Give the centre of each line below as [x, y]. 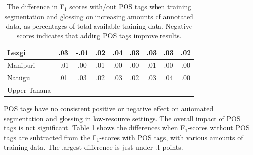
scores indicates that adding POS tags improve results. [99, 35]
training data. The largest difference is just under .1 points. [94, 147]
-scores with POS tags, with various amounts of [171, 137]
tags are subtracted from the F [50, 137]
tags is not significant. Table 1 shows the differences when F [95, 128]
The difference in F [36, 6]
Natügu [19, 77]
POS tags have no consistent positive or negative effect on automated [109, 108]
